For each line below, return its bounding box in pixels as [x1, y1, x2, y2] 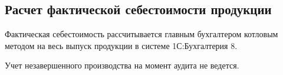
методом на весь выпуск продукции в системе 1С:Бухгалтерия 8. [5, 39, 238, 51]
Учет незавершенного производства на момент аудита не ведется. [5, 59, 239, 71]
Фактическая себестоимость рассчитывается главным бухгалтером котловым [5, 28, 278, 40]
